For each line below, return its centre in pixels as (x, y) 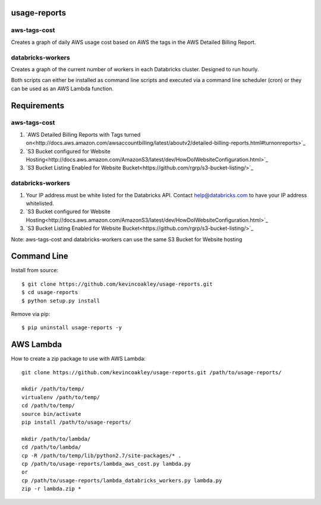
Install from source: (35, 270)
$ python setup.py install (61, 301)
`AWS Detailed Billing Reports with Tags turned (83, 134)
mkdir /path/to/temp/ (53, 389)
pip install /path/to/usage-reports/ (77, 422)
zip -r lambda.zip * (51, 489)
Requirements (38, 105)
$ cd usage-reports (50, 292)
